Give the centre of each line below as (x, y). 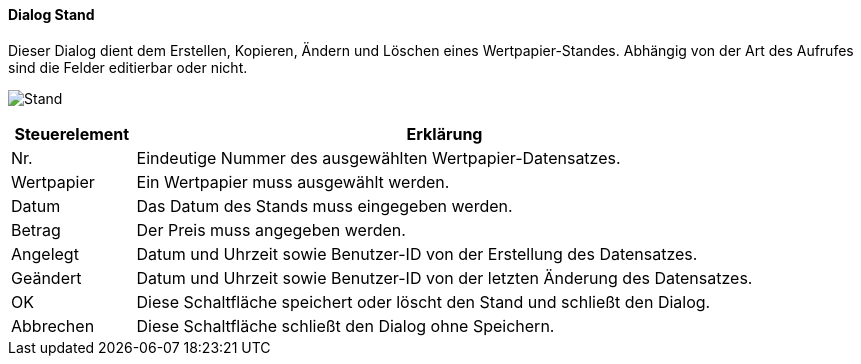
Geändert (46, 277)
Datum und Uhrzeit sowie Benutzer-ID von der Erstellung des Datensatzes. (417, 253)
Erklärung (444, 133)
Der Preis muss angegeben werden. (271, 229)
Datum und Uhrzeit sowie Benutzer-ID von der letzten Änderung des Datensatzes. (444, 277)
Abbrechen (53, 325)
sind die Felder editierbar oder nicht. (128, 67)
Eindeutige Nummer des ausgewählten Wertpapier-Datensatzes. (378, 157)
